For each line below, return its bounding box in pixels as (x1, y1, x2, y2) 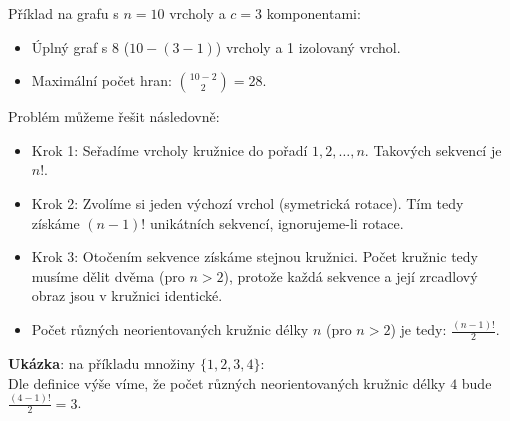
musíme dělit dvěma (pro (31, 265, 185, 286)
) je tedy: (390, 319, 447, 340)
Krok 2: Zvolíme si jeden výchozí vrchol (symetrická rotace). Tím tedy (31, 192, 464, 213)
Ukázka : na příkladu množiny (8, 353, 196, 374)
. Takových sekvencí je (364, 139, 502, 160)
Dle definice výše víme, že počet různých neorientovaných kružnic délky (8, 372, 446, 393)
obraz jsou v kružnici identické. (31, 285, 223, 306)
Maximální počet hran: (31, 70, 172, 91)
